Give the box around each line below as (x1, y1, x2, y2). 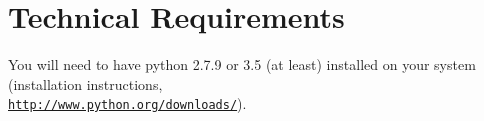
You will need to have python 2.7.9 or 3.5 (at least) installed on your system (8, 54, 476, 75)
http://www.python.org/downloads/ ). (8, 93, 247, 114)
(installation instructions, (8, 73, 163, 94)
